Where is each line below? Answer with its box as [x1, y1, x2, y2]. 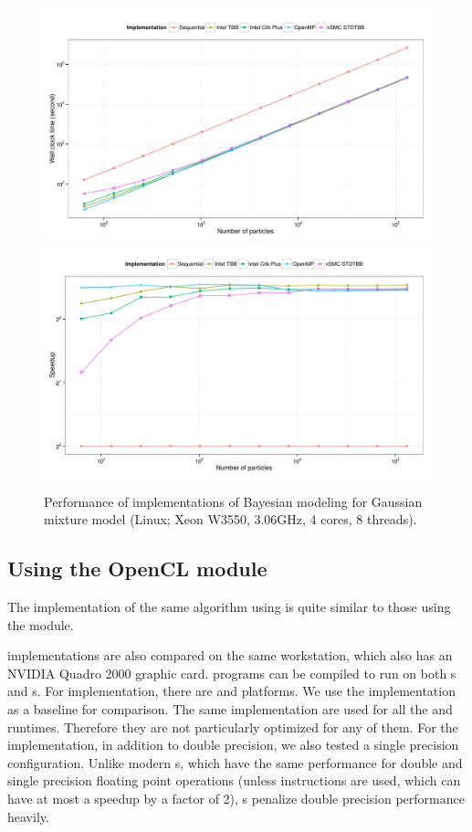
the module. [7, 615, 74, 634]
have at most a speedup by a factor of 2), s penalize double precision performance [7, 788, 465, 807]
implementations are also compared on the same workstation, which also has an [7, 646, 453, 665]
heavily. [7, 806, 49, 826]
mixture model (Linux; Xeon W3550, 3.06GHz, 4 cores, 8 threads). [44, 510, 417, 529]
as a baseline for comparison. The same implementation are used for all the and [7, 700, 453, 719]
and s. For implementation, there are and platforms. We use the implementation [7, 681, 456, 700]
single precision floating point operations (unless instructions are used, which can [7, 771, 461, 790]
